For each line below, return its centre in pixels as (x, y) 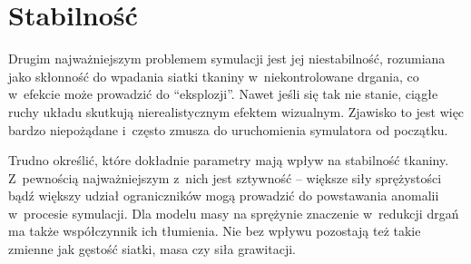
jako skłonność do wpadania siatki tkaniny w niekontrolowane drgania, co (214, 76)
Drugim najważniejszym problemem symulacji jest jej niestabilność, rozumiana (227, 59)
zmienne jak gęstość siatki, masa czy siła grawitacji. (152, 249)
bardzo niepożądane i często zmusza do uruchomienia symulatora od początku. (228, 129)
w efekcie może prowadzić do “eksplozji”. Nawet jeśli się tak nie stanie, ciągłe (223, 94)
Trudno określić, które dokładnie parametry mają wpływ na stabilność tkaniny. (229, 160)
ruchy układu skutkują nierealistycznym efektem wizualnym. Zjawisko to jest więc (236, 111)
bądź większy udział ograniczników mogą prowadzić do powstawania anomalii (224, 196)
